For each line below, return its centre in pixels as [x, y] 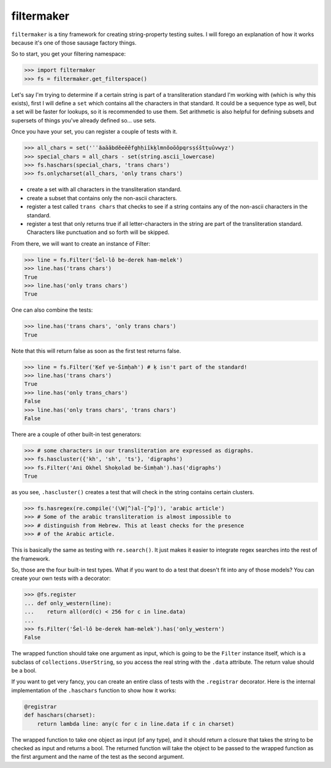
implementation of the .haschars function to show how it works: [94, 690]
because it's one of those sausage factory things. [74, 42]
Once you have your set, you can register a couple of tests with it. [94, 132]
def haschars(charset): [60, 715]
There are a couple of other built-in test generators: [76, 434]
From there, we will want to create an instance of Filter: [81, 243]
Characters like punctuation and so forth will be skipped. [98, 232]
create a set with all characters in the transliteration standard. [104, 189]
